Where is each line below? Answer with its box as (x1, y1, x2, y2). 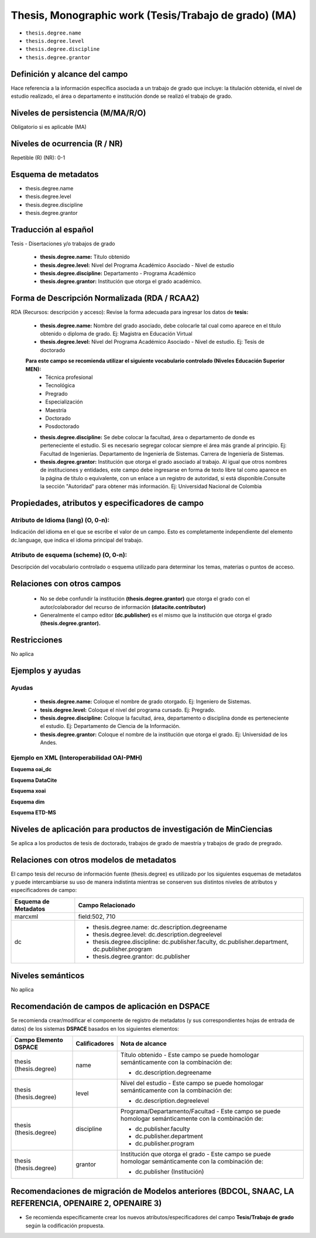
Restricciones (11, 635, 63, 645)
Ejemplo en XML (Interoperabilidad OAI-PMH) (11, 753, 143, 761)
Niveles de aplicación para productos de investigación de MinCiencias (11, 824, 273, 834)
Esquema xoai (11, 788, 46, 795)
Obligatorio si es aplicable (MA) (11, 123, 87, 130)
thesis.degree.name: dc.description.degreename (92, 923, 228, 931)
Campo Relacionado (78, 901, 136, 909)
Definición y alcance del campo (11, 69, 128, 79)
